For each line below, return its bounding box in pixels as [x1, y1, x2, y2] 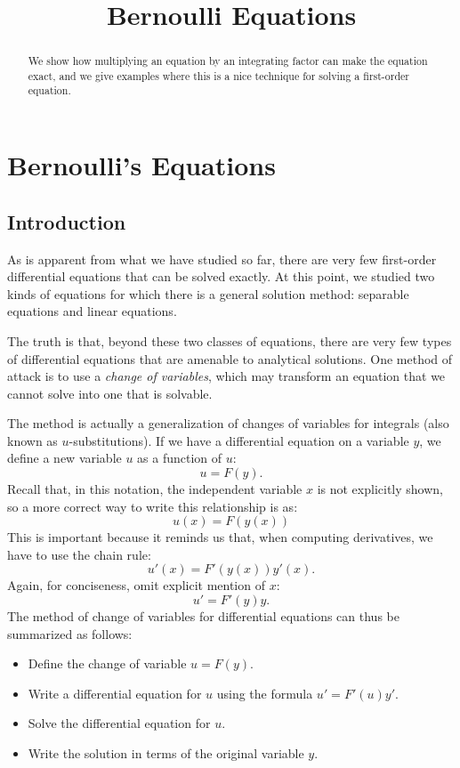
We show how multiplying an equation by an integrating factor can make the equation [28, 53, 428, 69]
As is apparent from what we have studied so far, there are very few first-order [7, 249, 437, 268]
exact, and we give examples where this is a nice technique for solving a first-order [28, 68, 409, 83]
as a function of [137, 449, 222, 467]
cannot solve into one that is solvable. [7, 384, 213, 402]
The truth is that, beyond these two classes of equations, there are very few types [7, 331, 452, 350]
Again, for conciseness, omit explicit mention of [7, 576, 265, 594]
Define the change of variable [28, 654, 187, 673]
